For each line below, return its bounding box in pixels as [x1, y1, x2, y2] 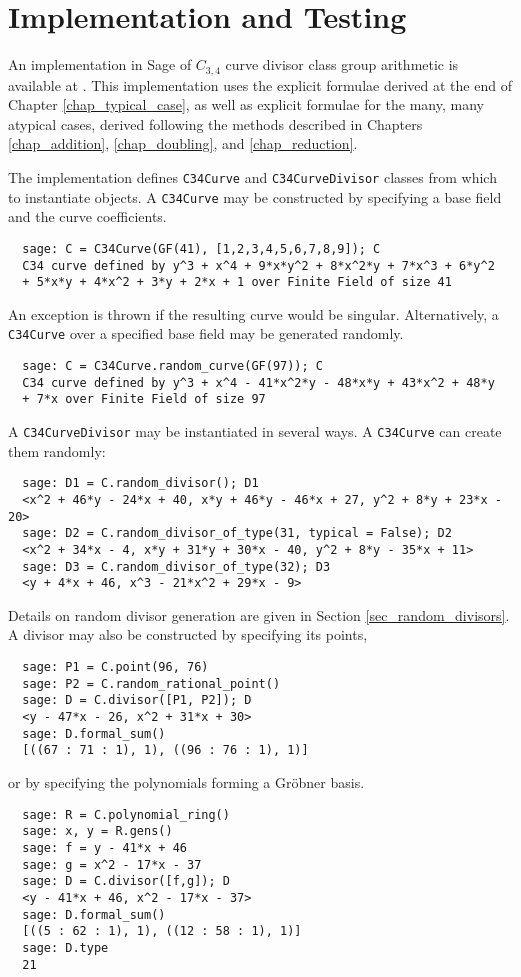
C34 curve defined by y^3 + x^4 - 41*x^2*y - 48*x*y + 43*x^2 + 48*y [22, 375, 495, 390]
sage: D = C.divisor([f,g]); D [22, 874, 230, 889]
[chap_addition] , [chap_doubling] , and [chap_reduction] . [8, 133, 358, 154]
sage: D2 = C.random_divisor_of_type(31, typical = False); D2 [22, 526, 452, 541]
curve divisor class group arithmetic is [225, 54, 459, 75]
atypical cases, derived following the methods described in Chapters [8, 113, 423, 134]
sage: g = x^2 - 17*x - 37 [22, 857, 202, 872]
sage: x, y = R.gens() [22, 824, 173, 839]
